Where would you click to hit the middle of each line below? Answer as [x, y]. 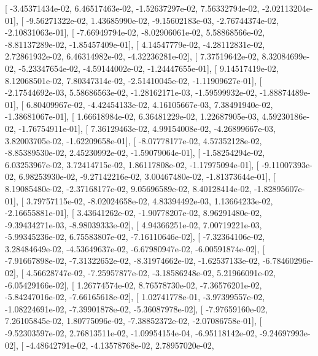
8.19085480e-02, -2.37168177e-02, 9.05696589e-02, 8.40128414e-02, [128, 188]
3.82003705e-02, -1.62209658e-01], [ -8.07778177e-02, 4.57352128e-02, [134, 140]
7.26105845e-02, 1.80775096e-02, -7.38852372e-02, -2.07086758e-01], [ [134, 321]
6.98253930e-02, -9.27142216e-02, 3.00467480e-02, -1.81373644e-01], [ [147, 176]
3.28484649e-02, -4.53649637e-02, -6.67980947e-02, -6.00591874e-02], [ [135, 248]
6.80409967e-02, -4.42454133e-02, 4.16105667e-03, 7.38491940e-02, [149, 104]
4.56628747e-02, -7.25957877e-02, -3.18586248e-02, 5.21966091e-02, [151, 273]
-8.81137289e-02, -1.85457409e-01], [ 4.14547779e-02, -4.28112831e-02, [135, 44]
